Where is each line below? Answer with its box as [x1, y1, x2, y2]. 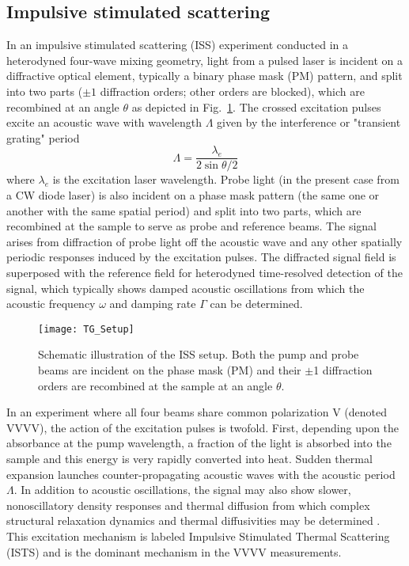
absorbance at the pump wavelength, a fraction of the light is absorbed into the [6, 435, 392, 451]
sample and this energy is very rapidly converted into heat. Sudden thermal [6, 450, 373, 466]
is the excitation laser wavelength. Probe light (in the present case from [52, 171, 400, 188]
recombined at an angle [6, 98, 119, 115]
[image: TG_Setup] [38, 323, 134, 335]
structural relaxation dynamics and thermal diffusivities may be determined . [6, 512, 381, 529]
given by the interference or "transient [217, 114, 401, 131]
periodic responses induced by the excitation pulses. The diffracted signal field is [6, 249, 396, 265]
